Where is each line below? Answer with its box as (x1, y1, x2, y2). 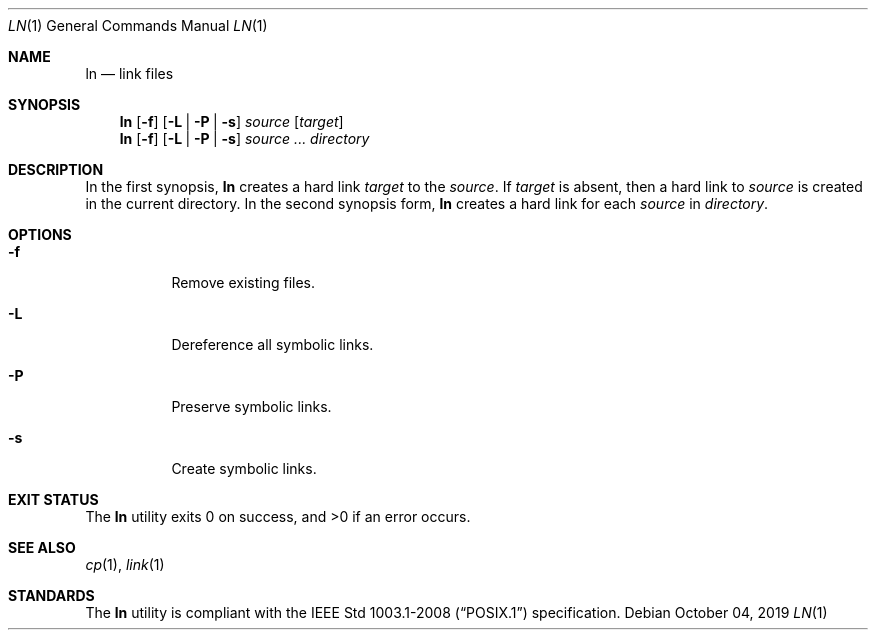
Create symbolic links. (171, 460, 317, 477)
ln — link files (85, 65, 174, 82)
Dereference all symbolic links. (171, 336, 374, 353)
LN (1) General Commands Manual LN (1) (8, 17, 268, 34)
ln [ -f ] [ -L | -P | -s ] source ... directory (119, 130, 370, 147)
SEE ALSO (8, 539, 76, 556)
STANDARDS (8, 587, 95, 604)
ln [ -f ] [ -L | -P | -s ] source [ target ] (119, 113, 344, 130)
